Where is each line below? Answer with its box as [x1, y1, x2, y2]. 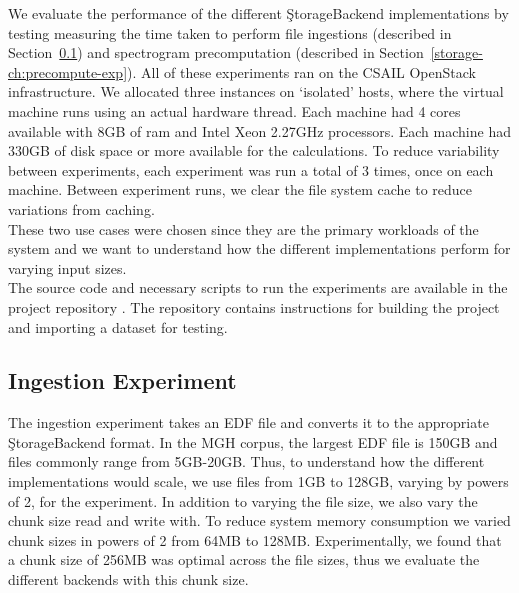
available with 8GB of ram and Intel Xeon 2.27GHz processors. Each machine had [8, 120, 511, 141]
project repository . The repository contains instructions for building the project [8, 296, 500, 317]
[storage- [430, 42, 483, 63]
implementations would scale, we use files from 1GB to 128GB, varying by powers [8, 471, 509, 492]
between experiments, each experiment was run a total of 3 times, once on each [8, 159, 494, 180]
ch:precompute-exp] [8, 61, 128, 82]
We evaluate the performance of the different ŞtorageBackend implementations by [8, 3, 509, 23]
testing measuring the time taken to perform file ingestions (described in [8, 22, 452, 43]
